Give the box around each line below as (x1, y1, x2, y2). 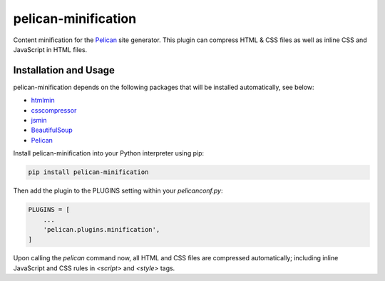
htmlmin (31, 96, 55, 105)
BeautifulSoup (31, 126, 73, 135)
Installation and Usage (13, 64, 115, 76)
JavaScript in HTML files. (13, 45, 88, 53)
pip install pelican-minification (28, 168, 149, 176)
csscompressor (31, 106, 77, 114)
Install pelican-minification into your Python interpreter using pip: (13, 149, 205, 158)
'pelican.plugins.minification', (43, 225, 160, 233)
